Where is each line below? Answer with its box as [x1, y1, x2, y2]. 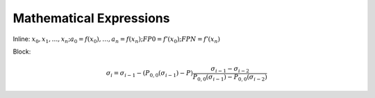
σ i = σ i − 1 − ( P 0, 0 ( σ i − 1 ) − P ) [106, 70, 194, 79]
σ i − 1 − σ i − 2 [210, 65, 250, 74]
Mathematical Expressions [12, 10, 170, 26]
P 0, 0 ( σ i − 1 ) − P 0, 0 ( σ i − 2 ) [192, 73, 267, 83]
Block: [12, 47, 31, 56]
